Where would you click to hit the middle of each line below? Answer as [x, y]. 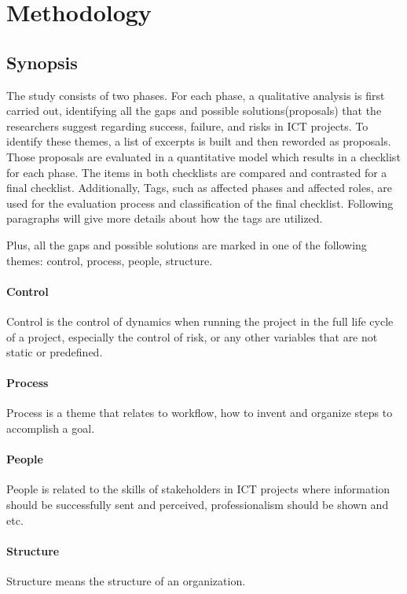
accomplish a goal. [51, 428]
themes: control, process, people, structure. [110, 260]
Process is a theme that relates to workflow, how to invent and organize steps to [200, 413]
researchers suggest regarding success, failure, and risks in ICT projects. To [187, 125]
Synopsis [42, 62]
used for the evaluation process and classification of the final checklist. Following [200, 203]
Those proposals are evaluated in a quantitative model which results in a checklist [203, 156]
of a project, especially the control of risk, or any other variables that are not [192, 336]
